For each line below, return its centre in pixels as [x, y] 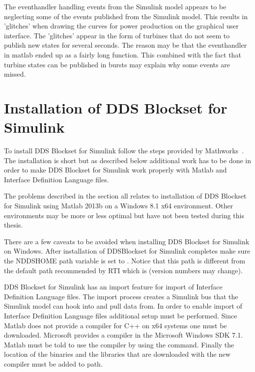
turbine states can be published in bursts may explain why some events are [117, 64]
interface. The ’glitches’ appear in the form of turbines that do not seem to [117, 35]
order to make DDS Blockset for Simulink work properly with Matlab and [115, 170]
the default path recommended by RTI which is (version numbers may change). [123, 270]
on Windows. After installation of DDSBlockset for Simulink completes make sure [127, 251]
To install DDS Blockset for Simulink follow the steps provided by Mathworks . [124, 151]
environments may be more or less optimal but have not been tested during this [124, 215]
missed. [15, 74]
